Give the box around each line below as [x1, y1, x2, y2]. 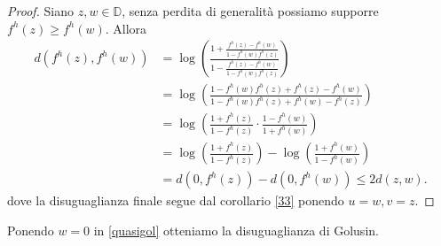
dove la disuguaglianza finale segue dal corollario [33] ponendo [7, 191, 344, 210]
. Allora [105, 19, 147, 37]
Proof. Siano [7, 2, 75, 19]
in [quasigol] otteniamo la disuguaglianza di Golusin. [93, 220, 379, 239]
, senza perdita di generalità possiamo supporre [122, 2, 379, 19]
